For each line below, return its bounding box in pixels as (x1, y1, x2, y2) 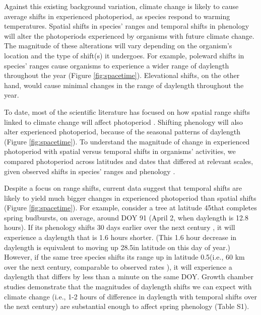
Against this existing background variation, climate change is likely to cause (4, 1, 239, 11)
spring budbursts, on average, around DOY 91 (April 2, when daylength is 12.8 (4, 212, 248, 222)
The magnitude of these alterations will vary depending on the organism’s (4, 40, 232, 51)
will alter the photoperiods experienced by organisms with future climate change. (4, 30, 254, 41)
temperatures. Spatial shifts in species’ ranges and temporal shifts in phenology (4, 21, 249, 31)
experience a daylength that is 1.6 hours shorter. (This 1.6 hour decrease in (4, 232, 237, 243)
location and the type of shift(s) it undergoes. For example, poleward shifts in (4, 50, 244, 60)
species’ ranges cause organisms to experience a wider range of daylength (4, 60, 229, 70)
